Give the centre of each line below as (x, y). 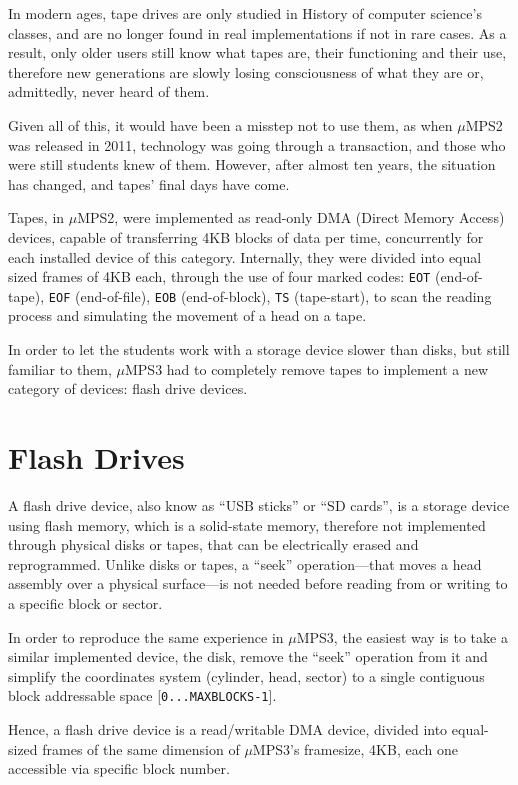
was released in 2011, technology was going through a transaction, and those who (257, 144)
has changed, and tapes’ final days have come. (149, 183)
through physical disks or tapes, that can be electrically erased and (213, 544)
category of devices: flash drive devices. (128, 388)
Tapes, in (36, 217)
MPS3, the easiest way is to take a (402, 636)
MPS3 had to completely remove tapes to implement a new (307, 368)
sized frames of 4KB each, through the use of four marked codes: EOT (219, 276)
